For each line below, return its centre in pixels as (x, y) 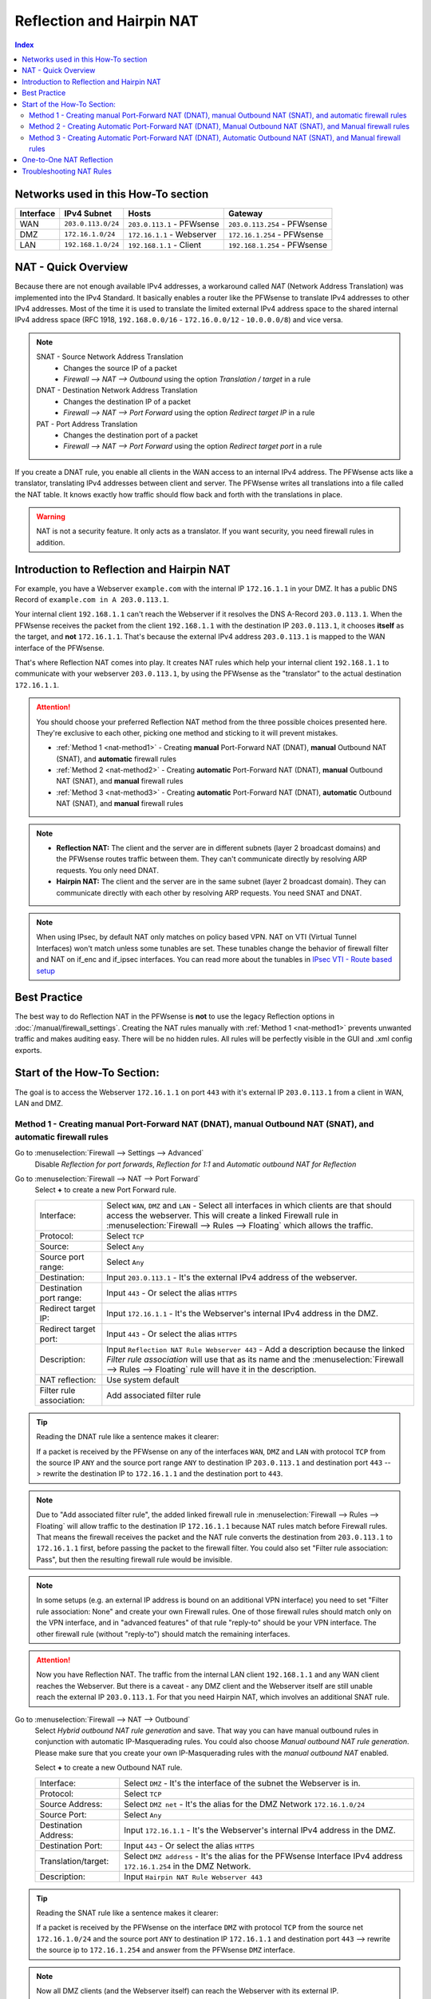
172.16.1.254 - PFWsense (276, 234)
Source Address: (71, 1804)
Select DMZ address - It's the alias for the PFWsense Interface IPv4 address (263, 1856)
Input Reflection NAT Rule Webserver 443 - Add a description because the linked (256, 1349)
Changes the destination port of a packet (131, 435)
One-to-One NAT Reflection (67, 160)
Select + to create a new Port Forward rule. (106, 1190)
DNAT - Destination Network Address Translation (117, 390)
